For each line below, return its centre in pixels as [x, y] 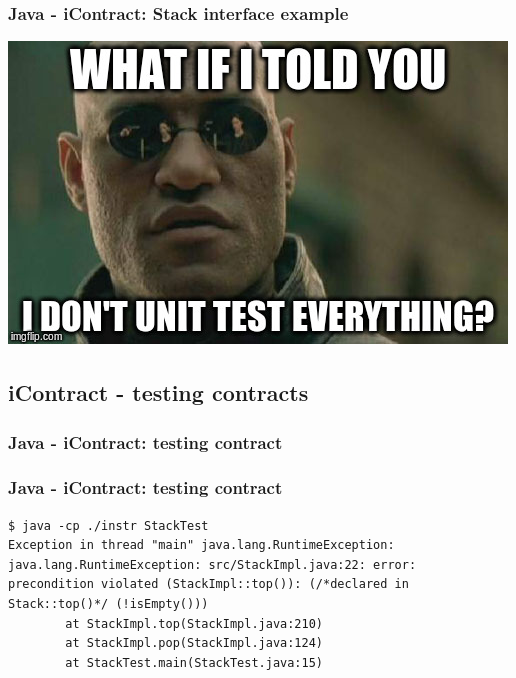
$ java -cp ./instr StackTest [108, 525]
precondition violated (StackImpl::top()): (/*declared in [208, 584]
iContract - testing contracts [158, 392]
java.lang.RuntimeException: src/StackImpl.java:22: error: [212, 564]
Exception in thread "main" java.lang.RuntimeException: [201, 545]
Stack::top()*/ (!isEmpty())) [108, 604]
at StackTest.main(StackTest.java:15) [194, 662]
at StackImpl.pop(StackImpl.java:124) [194, 643]
